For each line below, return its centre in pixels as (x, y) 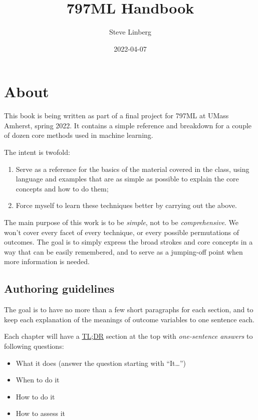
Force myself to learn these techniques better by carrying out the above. (126, 205)
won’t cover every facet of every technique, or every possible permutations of (122, 232)
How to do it (35, 396)
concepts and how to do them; (62, 188)
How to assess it (41, 413)
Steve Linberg (130, 32)
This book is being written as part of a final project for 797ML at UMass (116, 116)
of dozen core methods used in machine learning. (79, 135)
